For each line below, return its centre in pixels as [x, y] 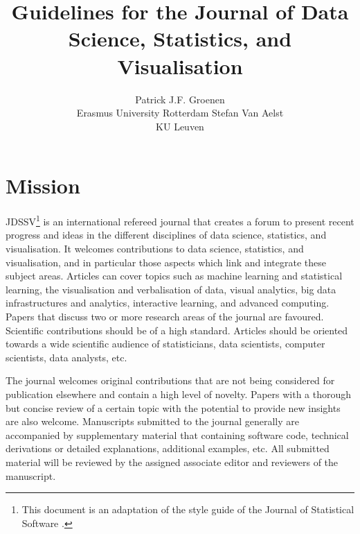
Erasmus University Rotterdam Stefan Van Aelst [180, 113]
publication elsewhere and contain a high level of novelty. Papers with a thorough [179, 394]
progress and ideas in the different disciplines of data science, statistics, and [166, 235]
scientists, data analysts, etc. [66, 357]
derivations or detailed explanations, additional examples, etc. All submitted [168, 448]
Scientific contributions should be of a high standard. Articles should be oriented [177, 330]
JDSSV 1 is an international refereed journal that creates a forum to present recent [180, 220]
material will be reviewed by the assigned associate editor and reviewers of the [172, 462]
